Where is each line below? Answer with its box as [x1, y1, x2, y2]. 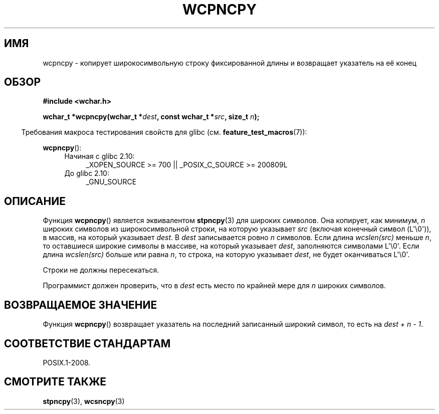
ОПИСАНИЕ [4, 194, 66, 208]
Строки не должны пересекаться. [43, 266, 159, 275]
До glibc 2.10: [64, 169, 109, 178]
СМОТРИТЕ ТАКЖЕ [4, 375, 107, 388]
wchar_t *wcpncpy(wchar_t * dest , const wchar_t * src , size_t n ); [43, 112, 260, 121]
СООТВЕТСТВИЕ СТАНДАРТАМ [4, 337, 171, 350]
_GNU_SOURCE [86, 177, 137, 186]
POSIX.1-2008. [43, 358, 91, 367]
